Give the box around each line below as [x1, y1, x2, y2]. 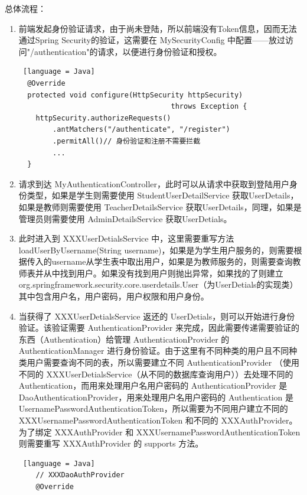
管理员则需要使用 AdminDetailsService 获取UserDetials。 [18, 212, 232, 224]
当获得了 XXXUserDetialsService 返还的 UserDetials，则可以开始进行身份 [18, 310, 295, 322]
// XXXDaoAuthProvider [35, 471, 125, 480]
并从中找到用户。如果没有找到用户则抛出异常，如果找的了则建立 [35, 266, 283, 279]
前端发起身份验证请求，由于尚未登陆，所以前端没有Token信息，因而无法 [18, 22, 297, 34]
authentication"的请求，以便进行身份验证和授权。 [34, 45, 222, 57]
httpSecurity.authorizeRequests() [35, 113, 171, 122]
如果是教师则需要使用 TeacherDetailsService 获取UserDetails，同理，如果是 [18, 200, 302, 213]
